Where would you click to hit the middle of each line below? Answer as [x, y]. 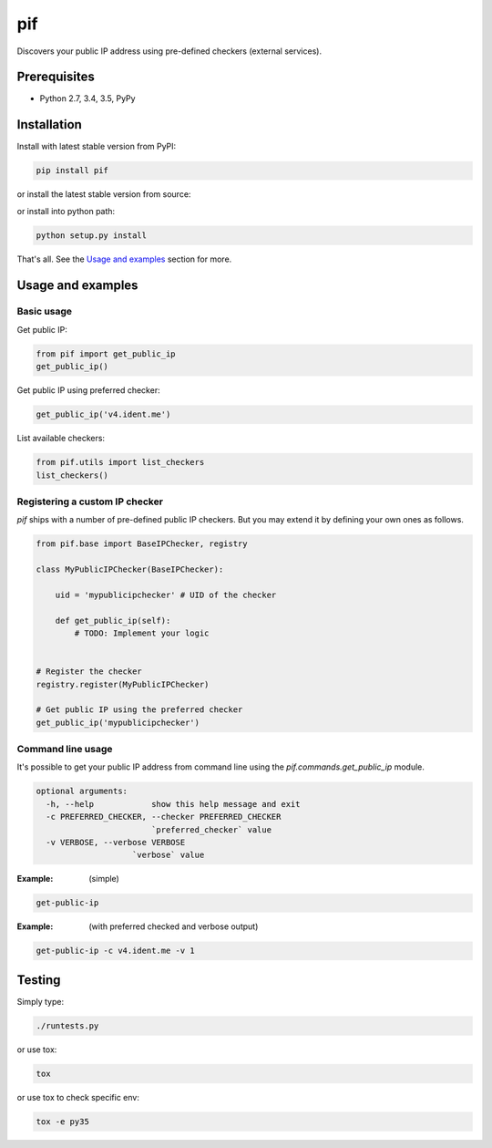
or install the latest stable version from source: [104, 194]
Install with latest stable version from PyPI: [97, 147]
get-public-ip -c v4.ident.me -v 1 [115, 951]
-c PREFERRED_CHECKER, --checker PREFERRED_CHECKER [164, 817]
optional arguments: [82, 791]
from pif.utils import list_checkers [120, 462]
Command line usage [65, 750]
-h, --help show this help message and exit [173, 804]
